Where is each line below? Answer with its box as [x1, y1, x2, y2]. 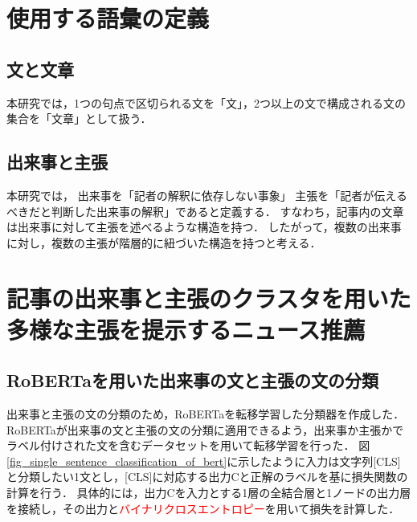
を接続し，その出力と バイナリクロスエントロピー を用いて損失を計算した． [6, 500, 400, 516]
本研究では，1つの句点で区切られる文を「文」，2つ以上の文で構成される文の [6, 94, 406, 111]
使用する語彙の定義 [6, 2, 210, 35]
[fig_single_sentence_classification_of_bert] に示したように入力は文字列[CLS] [6, 452, 401, 469]
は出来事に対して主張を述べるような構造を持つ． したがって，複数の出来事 [6, 218, 402, 235]
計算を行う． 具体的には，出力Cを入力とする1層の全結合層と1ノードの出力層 [6, 484, 411, 501]
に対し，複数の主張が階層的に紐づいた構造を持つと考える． [6, 234, 321, 251]
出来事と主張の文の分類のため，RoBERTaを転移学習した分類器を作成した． [6, 406, 405, 422]
